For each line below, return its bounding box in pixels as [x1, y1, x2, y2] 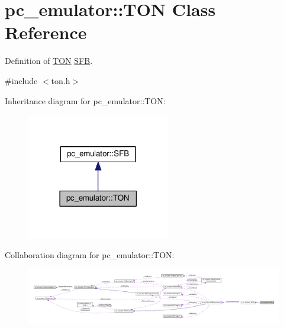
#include [5, 74, 38, 86]
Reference [5, 20, 87, 44]
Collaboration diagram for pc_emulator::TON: [5, 248, 175, 261]
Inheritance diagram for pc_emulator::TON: [5, 94, 166, 107]
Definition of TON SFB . [5, 54, 93, 67]
